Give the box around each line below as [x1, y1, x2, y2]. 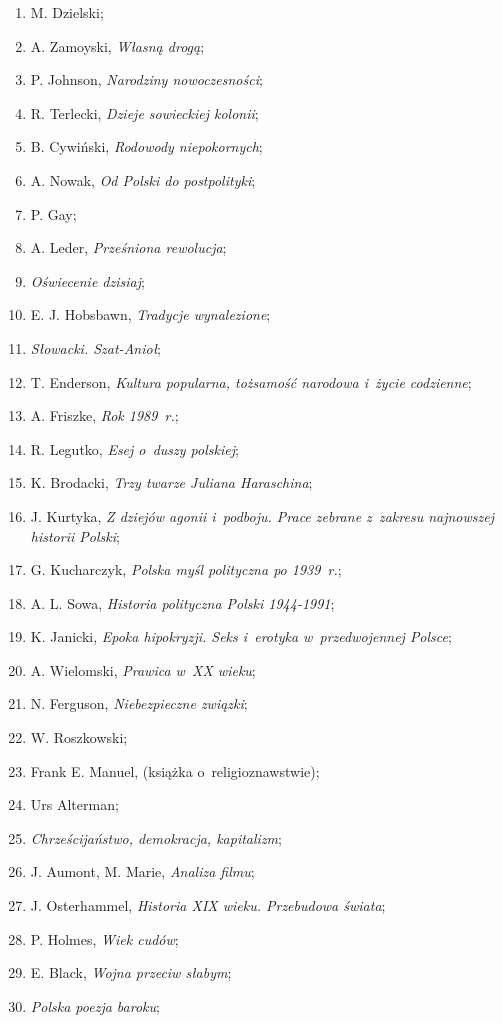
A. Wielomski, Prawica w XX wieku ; [30, 659, 256, 680]
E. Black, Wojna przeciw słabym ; [30, 962, 232, 983]
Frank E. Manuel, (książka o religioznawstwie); [30, 760, 320, 781]
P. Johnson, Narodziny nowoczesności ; [30, 69, 263, 90]
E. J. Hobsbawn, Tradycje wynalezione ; [30, 304, 271, 325]
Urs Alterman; [30, 794, 119, 815]
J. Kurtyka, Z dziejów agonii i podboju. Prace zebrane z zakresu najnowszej [30, 505, 495, 526]
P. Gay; [30, 203, 77, 224]
